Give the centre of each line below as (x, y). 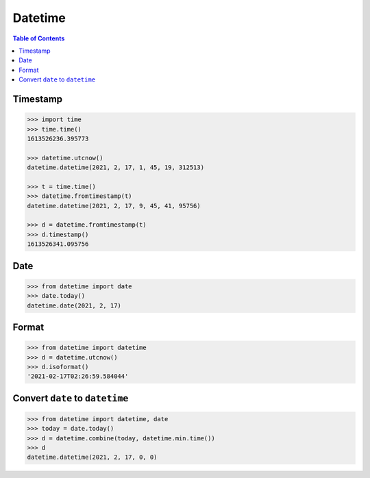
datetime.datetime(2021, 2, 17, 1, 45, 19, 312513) (116, 167)
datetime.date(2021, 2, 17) (74, 305)
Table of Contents (39, 38)
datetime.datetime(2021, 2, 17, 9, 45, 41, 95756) (114, 206)
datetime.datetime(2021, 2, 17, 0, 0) (92, 457)
